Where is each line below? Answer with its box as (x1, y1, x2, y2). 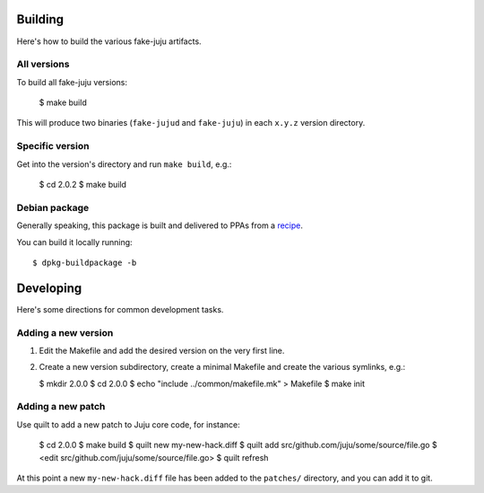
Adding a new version (16, 326, 114, 339)
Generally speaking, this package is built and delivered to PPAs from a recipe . (16, 220, 304, 231)
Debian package (16, 201, 90, 214)
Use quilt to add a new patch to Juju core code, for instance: (16, 418, 241, 430)
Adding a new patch (16, 401, 106, 413)
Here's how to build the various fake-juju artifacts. (16, 36, 202, 47)
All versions (16, 58, 70, 71)
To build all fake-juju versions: (16, 76, 127, 87)
